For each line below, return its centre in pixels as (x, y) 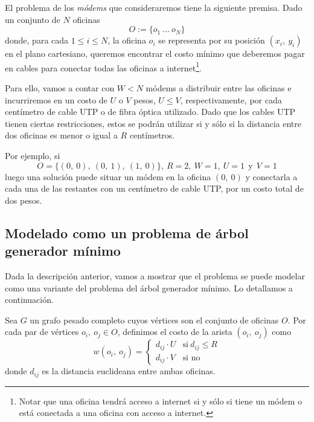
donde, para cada (37, 40)
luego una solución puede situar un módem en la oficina (108, 176)
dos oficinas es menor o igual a (61, 135)
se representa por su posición (212, 40)
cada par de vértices (42, 332)
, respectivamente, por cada (231, 99)
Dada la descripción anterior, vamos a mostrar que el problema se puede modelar (155, 275)
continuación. (29, 300)
